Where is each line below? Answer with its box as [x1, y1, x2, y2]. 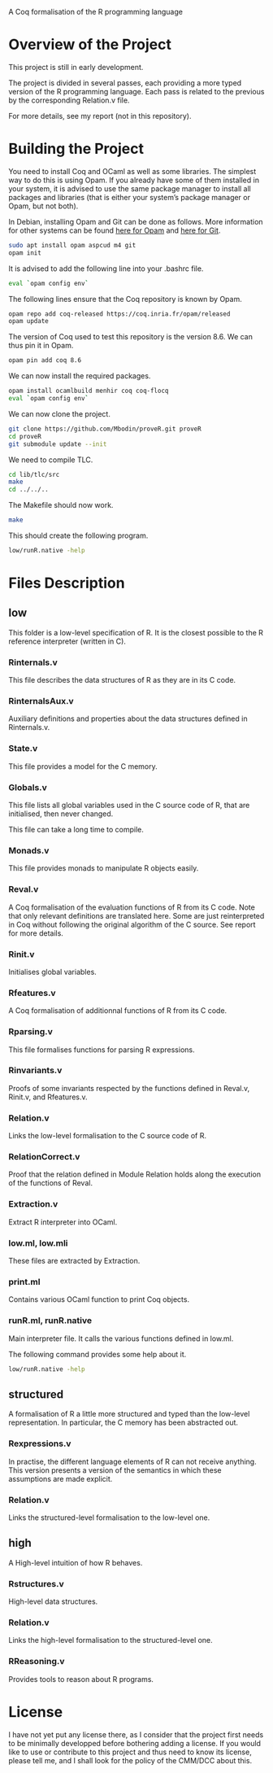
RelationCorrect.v [8, 1151, 80, 1163]
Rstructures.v [8, 1578, 64, 1589]
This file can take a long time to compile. [8, 825, 144, 835]
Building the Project [8, 140, 145, 158]
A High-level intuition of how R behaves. [8, 1557, 143, 1567]
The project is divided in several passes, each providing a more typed [8, 77, 242, 88]
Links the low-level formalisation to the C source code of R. [8, 1131, 207, 1141]
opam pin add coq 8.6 [8, 356, 82, 365]
